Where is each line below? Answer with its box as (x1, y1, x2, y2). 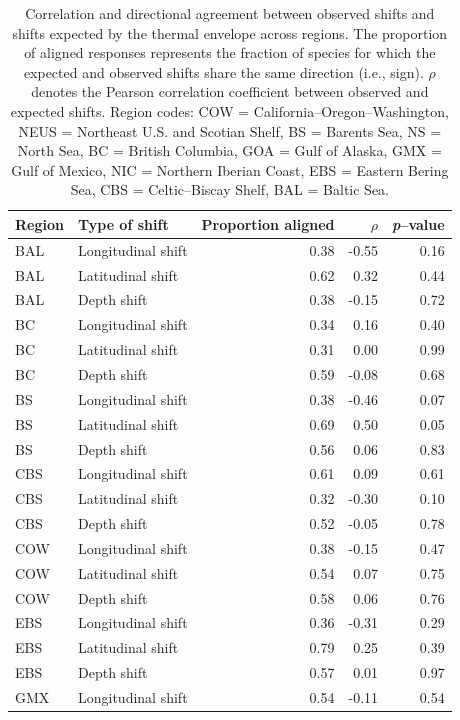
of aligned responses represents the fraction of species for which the (24, 42, 436, 63)
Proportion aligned (201, 213, 335, 234)
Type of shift (77, 213, 169, 234)
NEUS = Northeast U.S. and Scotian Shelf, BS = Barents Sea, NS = (18, 120, 442, 141)
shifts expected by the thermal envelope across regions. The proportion (12, 22, 448, 43)
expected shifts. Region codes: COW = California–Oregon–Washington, (10, 100, 449, 121)
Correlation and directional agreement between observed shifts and (25, 3, 435, 23)
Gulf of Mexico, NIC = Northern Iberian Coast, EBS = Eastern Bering (11, 159, 449, 180)
